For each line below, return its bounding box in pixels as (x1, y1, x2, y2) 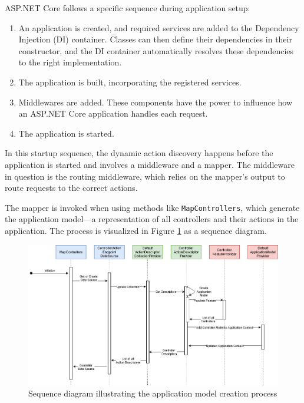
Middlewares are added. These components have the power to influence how (18, 95, 293, 108)
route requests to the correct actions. (5, 181, 138, 194)
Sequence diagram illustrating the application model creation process (28, 387, 277, 399)
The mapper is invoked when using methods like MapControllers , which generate (5, 201, 300, 213)
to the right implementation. (18, 56, 122, 68)
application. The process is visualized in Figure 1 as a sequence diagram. (5, 224, 267, 236)
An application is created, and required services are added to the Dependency (18, 21, 299, 34)
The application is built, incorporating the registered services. (18, 75, 242, 88)
